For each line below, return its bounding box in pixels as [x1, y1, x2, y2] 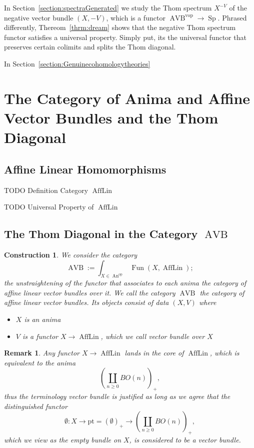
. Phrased [217, 12, 247, 22]
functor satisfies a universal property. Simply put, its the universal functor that [4, 31, 246, 42]
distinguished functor [4, 400, 67, 411]
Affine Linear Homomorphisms [4, 161, 166, 176]
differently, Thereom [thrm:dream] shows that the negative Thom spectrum [4, 22, 236, 32]
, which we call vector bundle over [100, 330, 205, 341]
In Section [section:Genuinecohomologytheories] [4, 58, 150, 68]
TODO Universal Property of [4, 201, 94, 212]
